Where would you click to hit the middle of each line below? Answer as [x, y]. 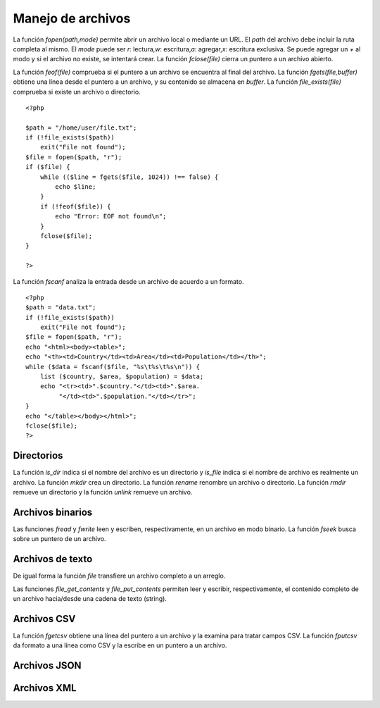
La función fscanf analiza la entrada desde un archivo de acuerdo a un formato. [128, 281]
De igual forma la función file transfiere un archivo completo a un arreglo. [119, 576]
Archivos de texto [53, 559]
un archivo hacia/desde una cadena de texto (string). [90, 599]
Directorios [38, 455]
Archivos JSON [47, 666]
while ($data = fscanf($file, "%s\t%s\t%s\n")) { [113, 367]
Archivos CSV [44, 619]
